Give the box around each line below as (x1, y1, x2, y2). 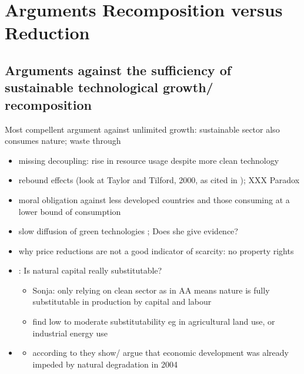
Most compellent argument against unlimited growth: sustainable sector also (5, 123, 280, 135)
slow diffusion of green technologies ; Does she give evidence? (18, 225, 238, 237)
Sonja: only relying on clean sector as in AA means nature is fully (32, 284, 270, 296)
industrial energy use (32, 326, 108, 339)
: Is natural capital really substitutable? (18, 264, 162, 277)
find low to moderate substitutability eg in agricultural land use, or (32, 315, 275, 328)
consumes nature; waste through (5, 134, 121, 147)
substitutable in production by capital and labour (32, 295, 212, 308)
